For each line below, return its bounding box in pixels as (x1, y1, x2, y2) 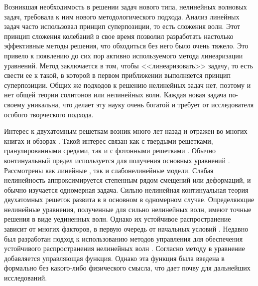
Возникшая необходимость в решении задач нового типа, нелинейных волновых (4, 1, 247, 11)
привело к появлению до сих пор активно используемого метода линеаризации (4, 50, 243, 60)
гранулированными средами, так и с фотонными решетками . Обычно (4, 145, 216, 156)
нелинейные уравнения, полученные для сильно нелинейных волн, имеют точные (4, 204, 252, 214)
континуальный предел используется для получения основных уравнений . (4, 155, 230, 165)
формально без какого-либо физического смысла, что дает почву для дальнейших (4, 263, 251, 273)
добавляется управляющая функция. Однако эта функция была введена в (4, 253, 225, 263)
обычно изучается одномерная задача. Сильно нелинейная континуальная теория (4, 184, 249, 195)
